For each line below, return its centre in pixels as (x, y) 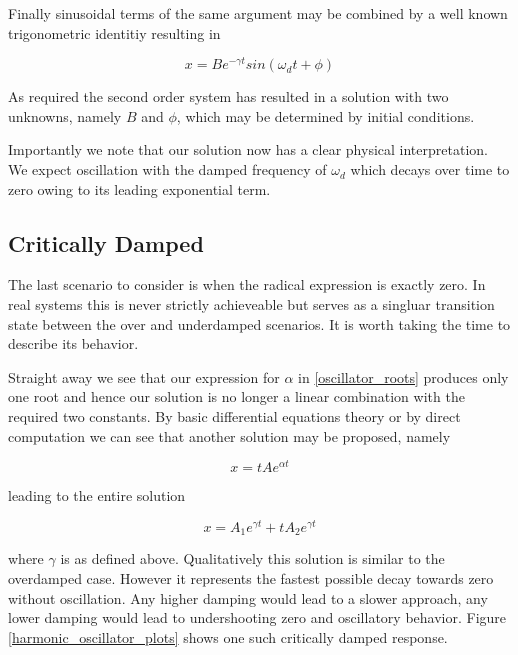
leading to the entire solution (97, 495)
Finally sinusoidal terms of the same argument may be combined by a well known (258, 13)
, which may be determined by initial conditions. (325, 115)
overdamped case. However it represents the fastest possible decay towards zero (251, 577)
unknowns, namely (65, 115)
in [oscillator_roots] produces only (403, 376)
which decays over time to (430, 169)
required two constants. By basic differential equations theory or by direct (234, 416)
